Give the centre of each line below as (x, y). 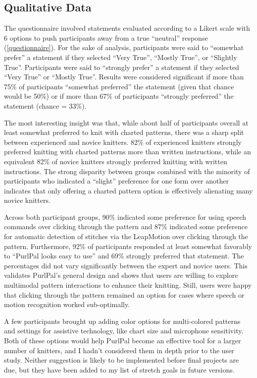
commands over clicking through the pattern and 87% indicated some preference (126, 226)
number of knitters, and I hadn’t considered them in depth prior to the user (119, 350)
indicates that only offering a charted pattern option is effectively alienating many (128, 190)
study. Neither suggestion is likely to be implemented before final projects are (122, 360)
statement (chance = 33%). (45, 105)
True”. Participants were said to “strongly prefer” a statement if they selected (122, 67)
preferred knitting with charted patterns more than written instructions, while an (128, 152)
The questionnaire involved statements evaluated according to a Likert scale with (127, 28)
